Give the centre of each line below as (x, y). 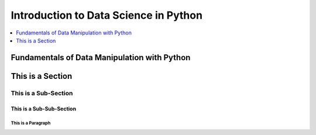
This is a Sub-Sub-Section (43, 109)
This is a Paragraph (31, 123)
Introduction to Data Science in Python (107, 15)
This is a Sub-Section (42, 93)
